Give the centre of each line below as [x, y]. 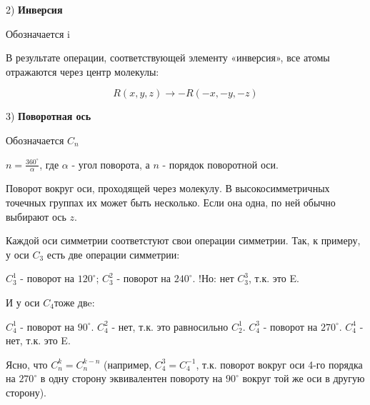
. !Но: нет [213, 278]
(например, [128, 364]
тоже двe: [74, 302]
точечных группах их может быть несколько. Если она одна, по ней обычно [171, 202]
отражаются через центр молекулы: [82, 71]
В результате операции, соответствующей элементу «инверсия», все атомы [168, 57]
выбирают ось [36, 216]
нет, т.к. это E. [38, 340]
